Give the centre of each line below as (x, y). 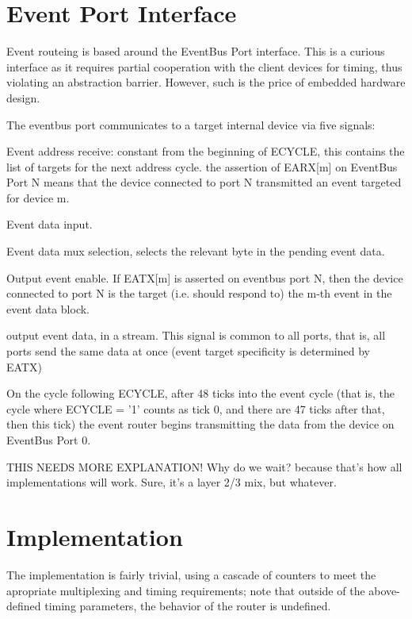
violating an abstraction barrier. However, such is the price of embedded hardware (206, 82)
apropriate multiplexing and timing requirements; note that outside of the (186, 590)
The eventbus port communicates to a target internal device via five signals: (191, 124)
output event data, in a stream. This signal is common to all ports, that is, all (196, 335)
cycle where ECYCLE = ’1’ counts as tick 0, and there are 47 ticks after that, (196, 408)
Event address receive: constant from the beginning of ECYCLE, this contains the (206, 151)
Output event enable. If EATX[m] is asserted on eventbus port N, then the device (205, 277)
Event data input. (50, 224)
